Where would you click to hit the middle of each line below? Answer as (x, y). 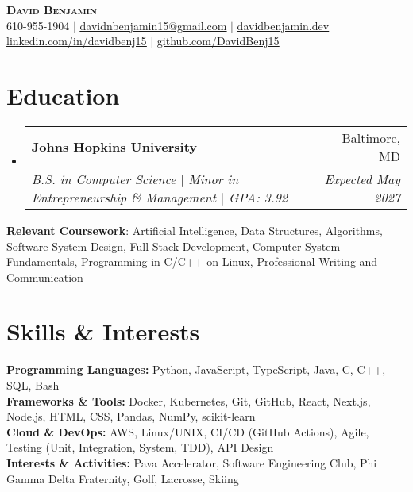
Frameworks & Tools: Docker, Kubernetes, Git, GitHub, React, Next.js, (189, 400)
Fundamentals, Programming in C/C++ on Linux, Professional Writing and (192, 261)
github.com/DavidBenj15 (218, 41)
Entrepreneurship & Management (124, 197)
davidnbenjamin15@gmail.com (153, 25)
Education (63, 95)
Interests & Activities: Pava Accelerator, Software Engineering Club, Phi (192, 462)
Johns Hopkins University (114, 147)
